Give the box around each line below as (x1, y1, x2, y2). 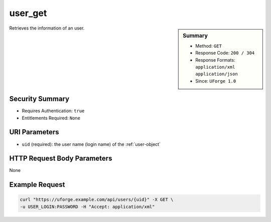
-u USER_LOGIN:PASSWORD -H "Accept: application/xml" (20, 203, 155, 209)
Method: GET (195, 43, 222, 49)
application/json (195, 71, 238, 77)
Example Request (9, 180, 65, 189)
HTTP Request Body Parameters (9, 154, 112, 163)
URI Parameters (9, 128, 60, 136)
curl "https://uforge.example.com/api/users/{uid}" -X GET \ (20, 197, 174, 202)
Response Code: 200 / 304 (195, 50, 255, 56)
